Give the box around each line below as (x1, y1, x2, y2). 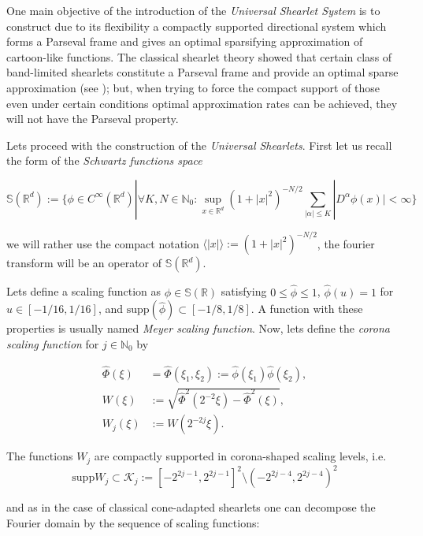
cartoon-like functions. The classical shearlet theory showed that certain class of (6, 48, 392, 65)
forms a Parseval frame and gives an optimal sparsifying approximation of (6, 33, 363, 50)
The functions (6, 448, 73, 464)
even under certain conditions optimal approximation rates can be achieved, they (6, 95, 398, 111)
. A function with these (250, 300, 363, 317)
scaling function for (6, 335, 99, 352)
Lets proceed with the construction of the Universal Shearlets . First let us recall (6, 136, 392, 153)
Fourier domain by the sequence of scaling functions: (6, 514, 260, 530)
